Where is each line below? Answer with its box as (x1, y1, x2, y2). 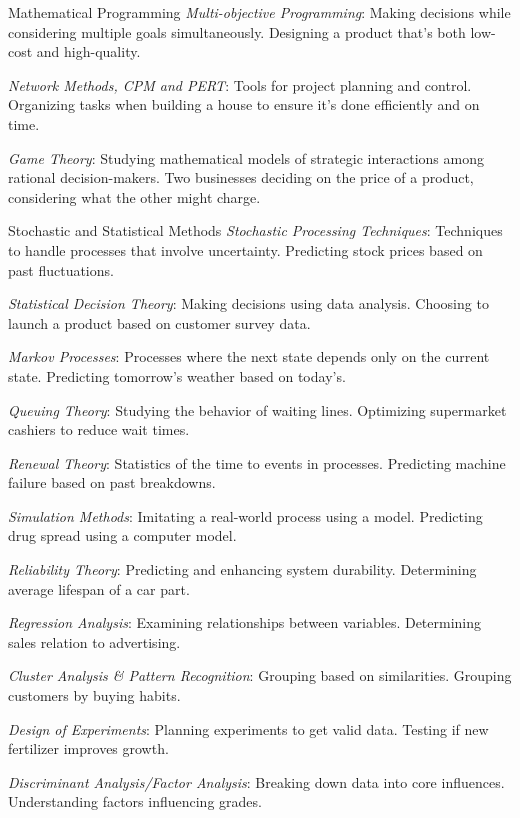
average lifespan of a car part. (8, 578, 190, 599)
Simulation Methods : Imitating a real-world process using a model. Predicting (8, 505, 483, 526)
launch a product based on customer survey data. (8, 312, 311, 333)
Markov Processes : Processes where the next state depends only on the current (8, 346, 490, 367)
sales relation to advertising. (8, 631, 181, 652)
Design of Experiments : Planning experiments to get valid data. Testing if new (8, 718, 489, 739)
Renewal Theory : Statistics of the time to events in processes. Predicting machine (8, 452, 506, 473)
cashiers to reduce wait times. (8, 419, 190, 440)
